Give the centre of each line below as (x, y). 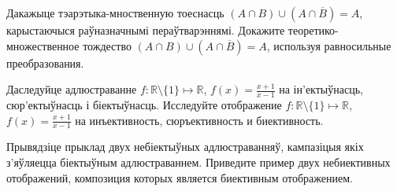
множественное (43, 45)
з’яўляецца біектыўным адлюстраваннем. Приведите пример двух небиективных (198, 162)
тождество (107, 45)
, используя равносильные (329, 45)
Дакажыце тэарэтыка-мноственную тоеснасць (115, 13)
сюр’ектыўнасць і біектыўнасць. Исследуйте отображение (144, 105)
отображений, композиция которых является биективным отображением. (180, 177)
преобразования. (45, 62)
